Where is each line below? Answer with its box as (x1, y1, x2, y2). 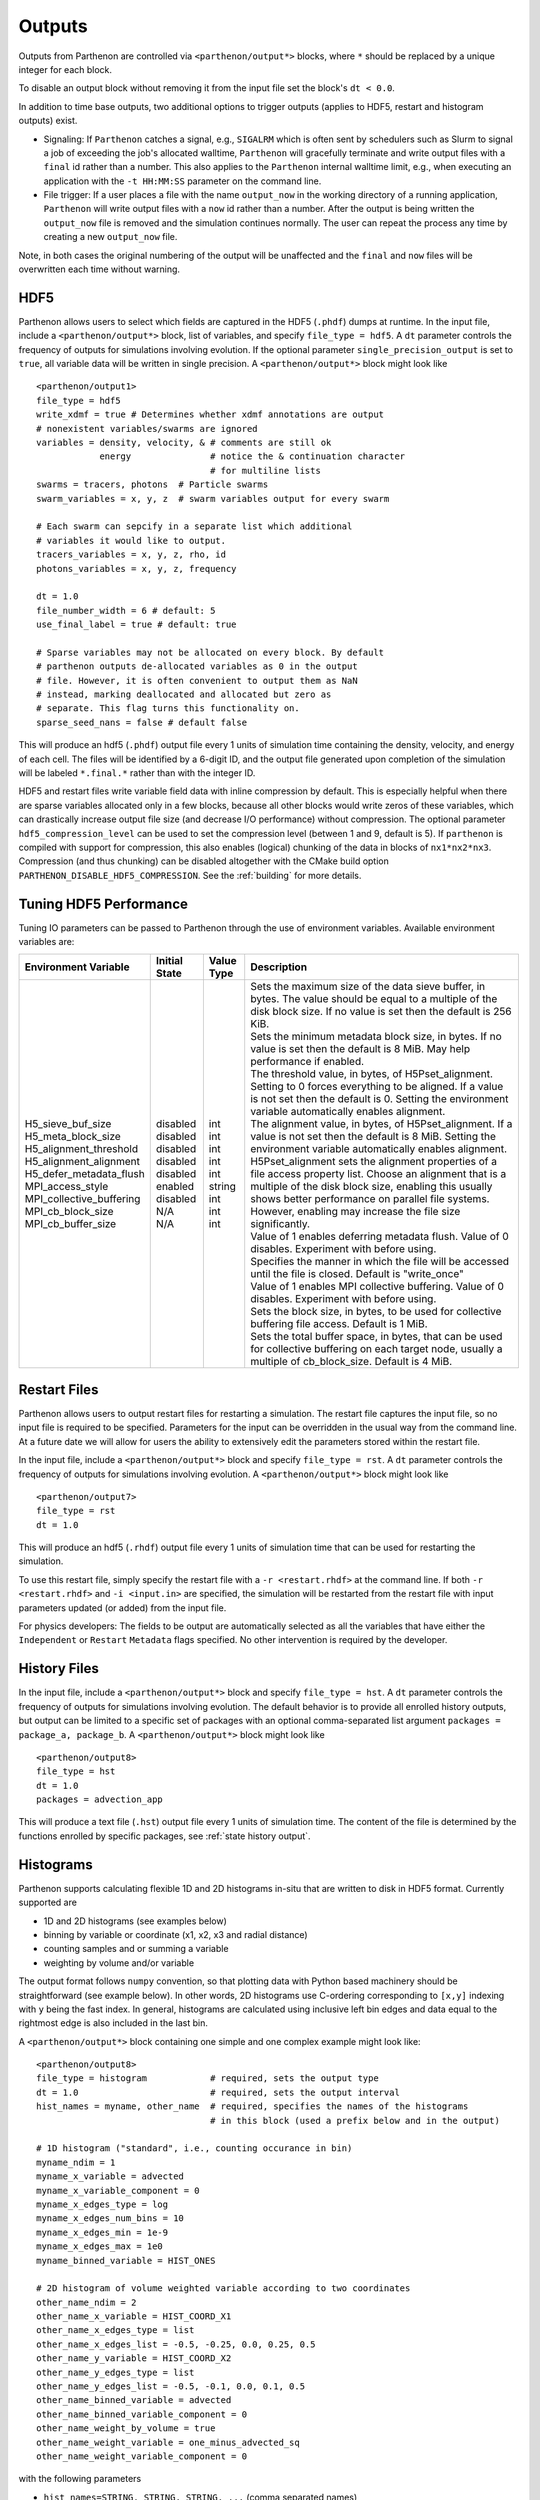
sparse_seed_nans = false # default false (36, 716, 248, 728)
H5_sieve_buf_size (24, 1117, 112, 1131)
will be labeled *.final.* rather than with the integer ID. (18, 767, 256, 779)
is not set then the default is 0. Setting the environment (250, 1092, 509, 1106)
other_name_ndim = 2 (36, 2296, 137, 2308)
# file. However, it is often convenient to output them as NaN (36, 675, 359, 686)
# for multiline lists (210, 465, 322, 476)
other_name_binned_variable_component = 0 (36, 2408, 248, 2420)
